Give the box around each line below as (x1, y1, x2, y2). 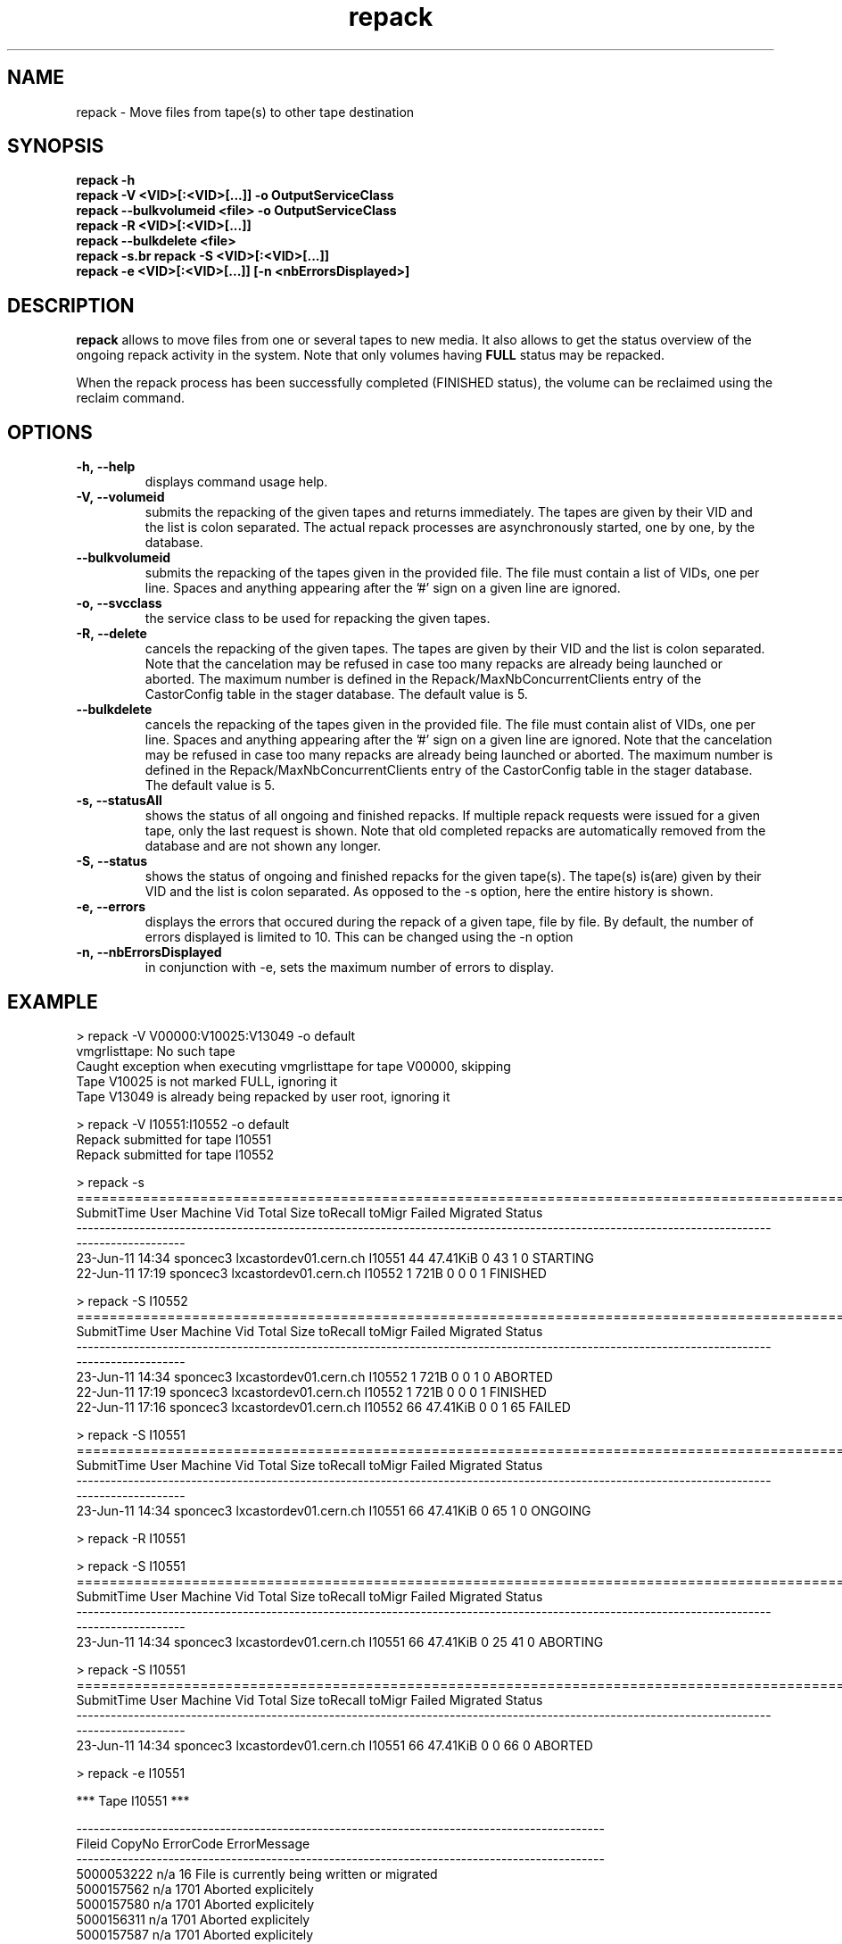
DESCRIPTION (7, 294, 135, 317)
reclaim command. (76, 390, 186, 406)
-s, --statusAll (76, 793, 162, 809)
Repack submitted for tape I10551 (76, 1131, 272, 1147)
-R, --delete (76, 626, 147, 642)
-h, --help (76, 459, 136, 475)
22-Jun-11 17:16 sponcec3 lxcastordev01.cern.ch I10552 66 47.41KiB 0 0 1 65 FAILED (76, 1399, 571, 1415)
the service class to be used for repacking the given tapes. (144, 611, 491, 627)
